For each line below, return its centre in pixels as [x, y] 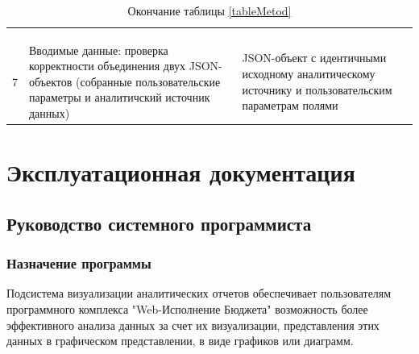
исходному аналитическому [309, 73]
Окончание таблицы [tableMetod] [209, 10]
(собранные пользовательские [148, 81]
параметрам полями [290, 105]
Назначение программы [79, 263]
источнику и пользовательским [317, 89]
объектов [51, 81]
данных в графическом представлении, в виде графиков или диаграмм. [180, 341]
